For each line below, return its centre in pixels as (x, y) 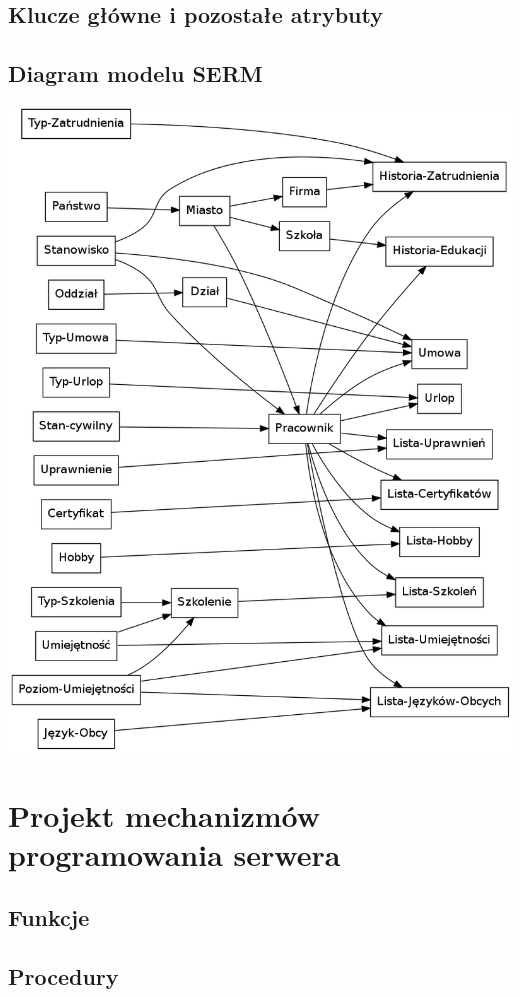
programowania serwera (174, 853)
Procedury (63, 976)
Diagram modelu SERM (135, 73)
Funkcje (49, 917)
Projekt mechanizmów (164, 814)
